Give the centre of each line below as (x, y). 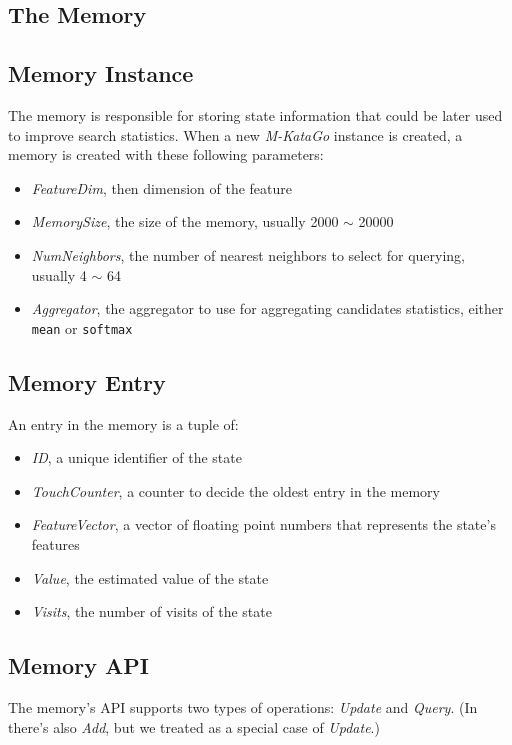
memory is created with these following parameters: (166, 154)
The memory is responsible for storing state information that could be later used (255, 114)
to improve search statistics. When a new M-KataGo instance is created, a (235, 134)
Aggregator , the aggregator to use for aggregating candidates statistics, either (267, 308)
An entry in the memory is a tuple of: (123, 423)
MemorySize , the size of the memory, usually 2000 (185, 221)
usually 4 (59, 274)
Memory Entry (87, 381)
